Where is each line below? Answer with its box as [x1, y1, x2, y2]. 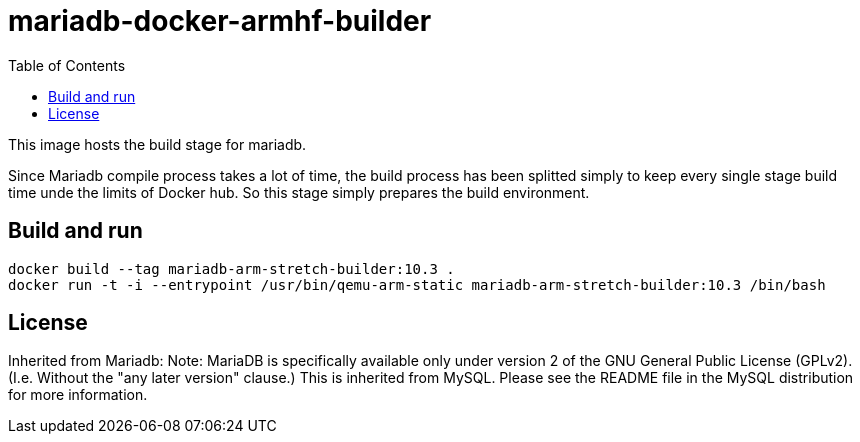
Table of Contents [8, 56, 126, 74]
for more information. [8, 386, 148, 404]
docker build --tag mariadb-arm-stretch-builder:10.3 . [8, 260, 455, 277]
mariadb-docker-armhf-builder [8, 4, 432, 38]
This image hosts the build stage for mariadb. [8, 135, 307, 153]
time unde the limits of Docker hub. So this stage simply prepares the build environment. [8, 183, 590, 201]
